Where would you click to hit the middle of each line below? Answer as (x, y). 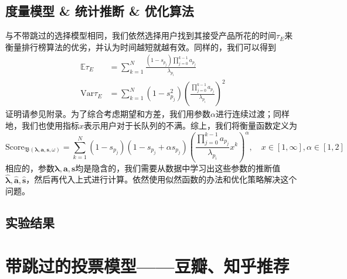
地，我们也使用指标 (42, 125)
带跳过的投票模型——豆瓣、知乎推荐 (147, 265)
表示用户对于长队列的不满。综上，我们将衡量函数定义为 (191, 125)
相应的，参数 (30, 168)
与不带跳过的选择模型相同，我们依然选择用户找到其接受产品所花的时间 (141, 35)
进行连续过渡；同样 (252, 114)
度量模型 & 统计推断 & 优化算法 (100, 11)
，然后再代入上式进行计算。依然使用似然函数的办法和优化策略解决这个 (161, 179)
